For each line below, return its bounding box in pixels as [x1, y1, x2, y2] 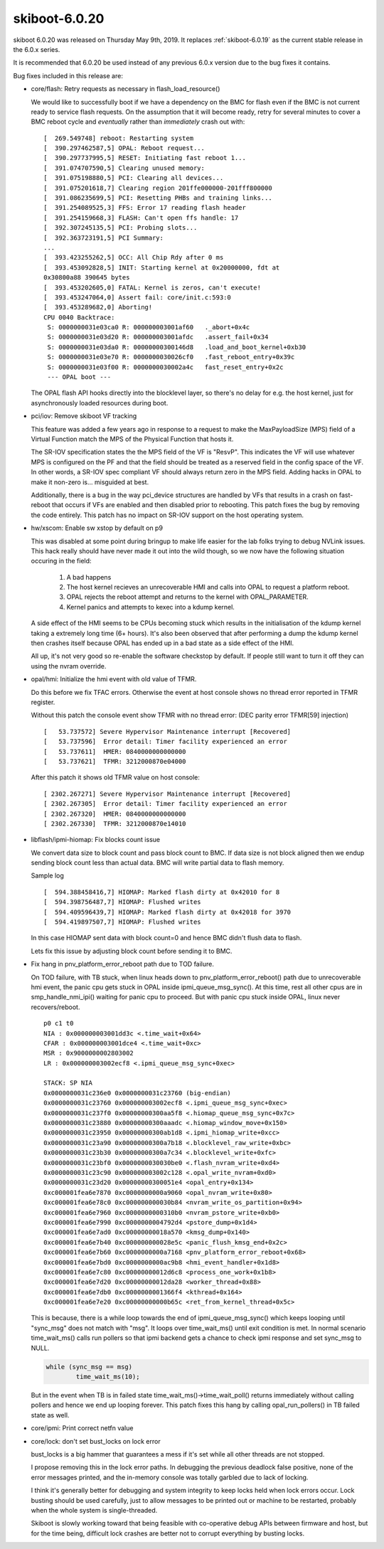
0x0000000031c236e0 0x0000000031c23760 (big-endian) [43, 1089, 231, 1097]
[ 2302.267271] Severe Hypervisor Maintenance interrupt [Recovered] [43, 789, 292, 798]
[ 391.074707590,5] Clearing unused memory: [43, 164, 206, 172]
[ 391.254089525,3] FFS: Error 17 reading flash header [43, 203, 247, 212]
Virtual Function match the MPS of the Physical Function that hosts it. [31, 435, 234, 443]
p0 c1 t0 [43, 1019, 74, 1028]
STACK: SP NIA [43, 1079, 92, 1087]
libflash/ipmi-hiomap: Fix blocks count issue [31, 836, 160, 844]
